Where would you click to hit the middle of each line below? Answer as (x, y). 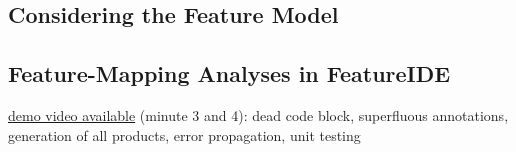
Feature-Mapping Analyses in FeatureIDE (229, 73)
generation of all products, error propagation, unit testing (184, 134)
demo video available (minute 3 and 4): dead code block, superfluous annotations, (258, 114)
